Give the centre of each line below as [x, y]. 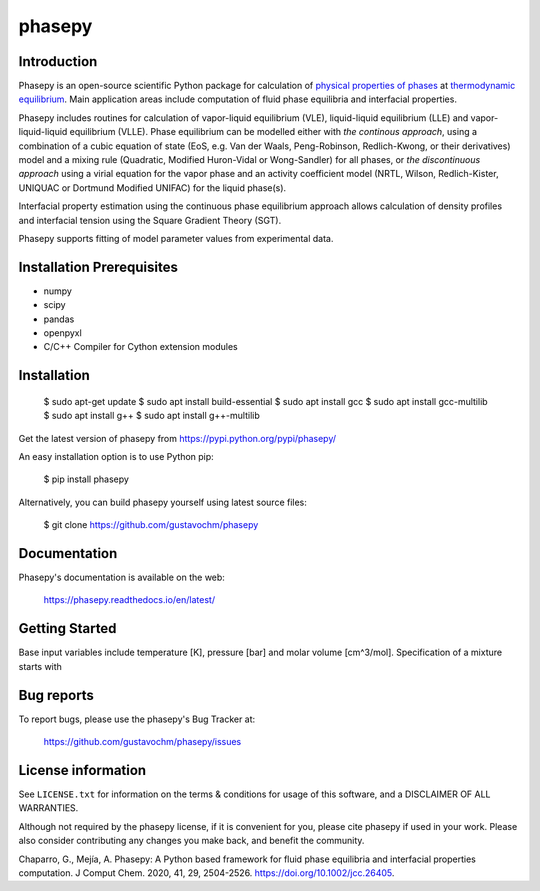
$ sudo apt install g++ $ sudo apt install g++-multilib [151, 416]
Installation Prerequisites [98, 266]
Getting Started [67, 628]
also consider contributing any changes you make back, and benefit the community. [191, 841]
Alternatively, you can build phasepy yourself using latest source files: [162, 502]
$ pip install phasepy [86, 479]
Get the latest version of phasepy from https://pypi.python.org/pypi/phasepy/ [177, 438]
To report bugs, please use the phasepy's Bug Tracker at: [137, 719]
